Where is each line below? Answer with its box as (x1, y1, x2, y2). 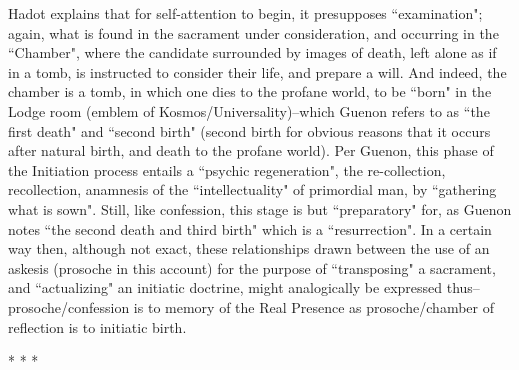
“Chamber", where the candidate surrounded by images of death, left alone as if (8, 42, 497, 63)
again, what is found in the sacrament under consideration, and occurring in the (8, 22, 499, 43)
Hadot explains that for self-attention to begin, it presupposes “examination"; (8, 3, 483, 23)
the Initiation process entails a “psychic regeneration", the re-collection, (8, 159, 446, 180)
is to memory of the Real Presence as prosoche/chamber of (133, 296, 494, 317)
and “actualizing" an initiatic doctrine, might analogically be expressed (8, 277, 443, 298)
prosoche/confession (8, 296, 130, 317)
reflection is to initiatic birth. (8, 316, 187, 337)
